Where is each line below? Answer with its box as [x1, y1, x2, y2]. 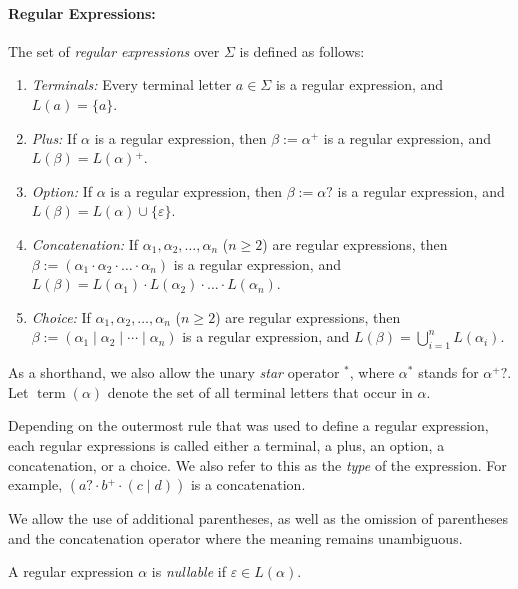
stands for [418, 362, 479, 383]
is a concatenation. [190, 474, 306, 495]
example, [8, 474, 63, 495]
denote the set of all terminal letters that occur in [107, 381, 413, 402]
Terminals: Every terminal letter [31, 74, 232, 95]
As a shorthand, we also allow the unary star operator [8, 362, 340, 383]
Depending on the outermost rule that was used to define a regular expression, [8, 415, 489, 436]
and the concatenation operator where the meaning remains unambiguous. [8, 527, 463, 548]
